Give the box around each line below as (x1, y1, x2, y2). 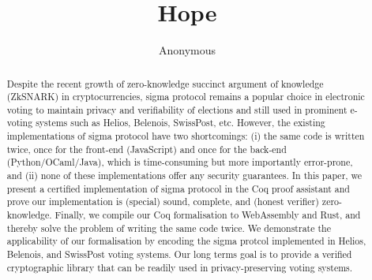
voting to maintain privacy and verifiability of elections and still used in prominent (6, 103, 348, 116)
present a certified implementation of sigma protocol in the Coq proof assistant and (6, 181, 350, 195)
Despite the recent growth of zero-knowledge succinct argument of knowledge (6, 77, 324, 90)
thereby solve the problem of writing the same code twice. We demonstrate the (6, 221, 331, 234)
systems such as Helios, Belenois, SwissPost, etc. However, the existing (36, 116, 325, 129)
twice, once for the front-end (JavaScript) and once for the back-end (6, 142, 287, 155)
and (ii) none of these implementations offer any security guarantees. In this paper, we (6, 169, 363, 182)
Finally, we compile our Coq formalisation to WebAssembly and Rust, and (54, 208, 361, 222)
